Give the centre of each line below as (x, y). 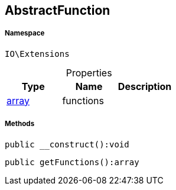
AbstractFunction (58, 10)
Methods (20, 124)
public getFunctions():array (72, 162)
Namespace (25, 33)
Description (145, 86)
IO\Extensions (37, 54)
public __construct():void (67, 144)
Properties (89, 73)
